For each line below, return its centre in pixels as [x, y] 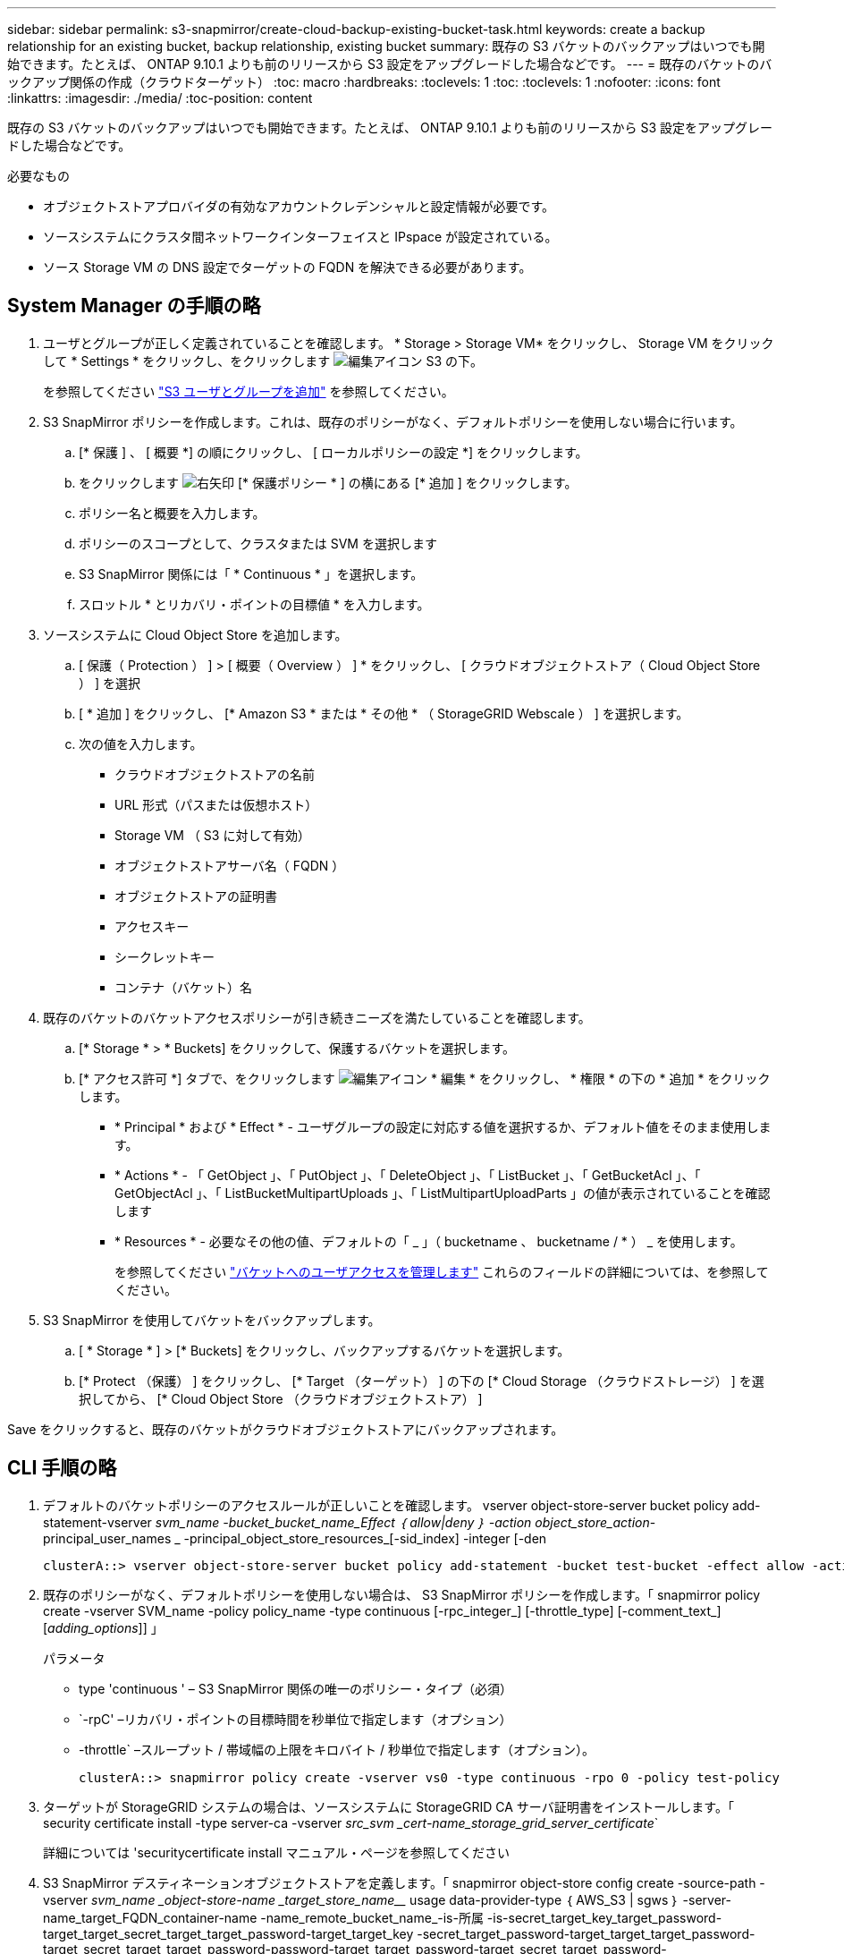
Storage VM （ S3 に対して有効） [212, 835]
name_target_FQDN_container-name [150, 1917]
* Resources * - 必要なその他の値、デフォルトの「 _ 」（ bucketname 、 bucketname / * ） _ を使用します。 [429, 1241]
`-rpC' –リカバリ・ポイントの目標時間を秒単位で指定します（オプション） [295, 1719]
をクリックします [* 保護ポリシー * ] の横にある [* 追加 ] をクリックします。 [328, 482]
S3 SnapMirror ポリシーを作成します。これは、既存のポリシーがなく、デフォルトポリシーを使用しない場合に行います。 [393, 421]
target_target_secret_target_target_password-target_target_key [228, 1933]
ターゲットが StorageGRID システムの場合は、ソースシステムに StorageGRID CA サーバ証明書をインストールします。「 [388, 1806]
